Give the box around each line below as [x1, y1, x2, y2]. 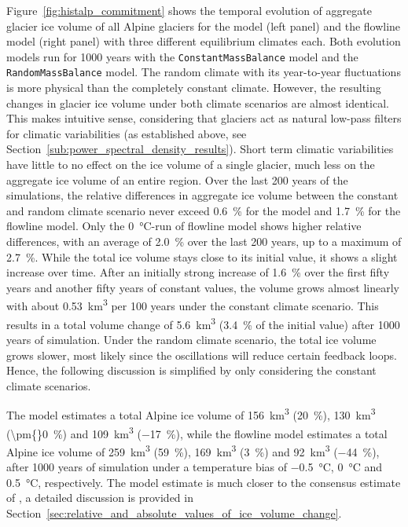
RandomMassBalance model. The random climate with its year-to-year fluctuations [6, 64, 401, 80]
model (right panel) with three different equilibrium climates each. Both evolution [6, 33, 401, 49]
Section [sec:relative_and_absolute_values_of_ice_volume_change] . [6, 504, 342, 521]
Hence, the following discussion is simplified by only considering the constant [6, 362, 377, 379]
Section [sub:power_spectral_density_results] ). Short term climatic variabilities [6, 141, 394, 157]
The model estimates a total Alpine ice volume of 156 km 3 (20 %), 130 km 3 [6, 404, 376, 423]
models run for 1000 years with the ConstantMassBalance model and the [6, 48, 358, 64]
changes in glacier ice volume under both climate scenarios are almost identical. [6, 94, 389, 111]
